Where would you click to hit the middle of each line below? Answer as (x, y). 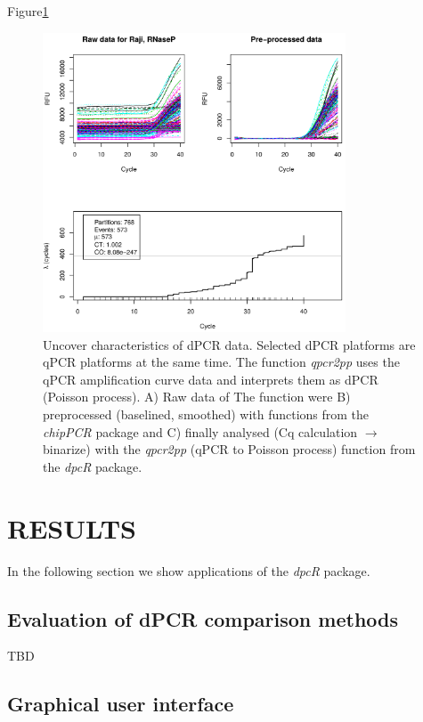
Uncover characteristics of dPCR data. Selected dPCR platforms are (229, 344)
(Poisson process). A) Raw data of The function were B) (197, 397)
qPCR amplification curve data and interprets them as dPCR (211, 379)
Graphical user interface (121, 704)
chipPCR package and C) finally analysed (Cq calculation (200, 431)
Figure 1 (28, 11)
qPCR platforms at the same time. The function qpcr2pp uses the (221, 362)
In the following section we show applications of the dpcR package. (189, 570)
